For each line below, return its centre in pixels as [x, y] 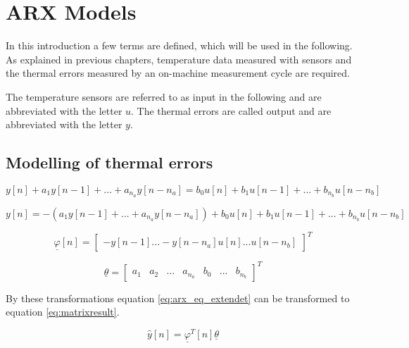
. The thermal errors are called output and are [231, 110]
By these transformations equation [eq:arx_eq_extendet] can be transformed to [178, 298]
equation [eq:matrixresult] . [63, 312]
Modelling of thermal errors [109, 162]
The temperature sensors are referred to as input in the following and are [164, 96]
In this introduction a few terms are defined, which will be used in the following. [179, 45]
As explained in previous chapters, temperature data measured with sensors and [179, 59]
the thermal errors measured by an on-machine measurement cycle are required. [178, 73]
